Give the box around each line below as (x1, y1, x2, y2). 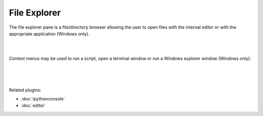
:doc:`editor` (21, 102, 46, 109)
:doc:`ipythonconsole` (21, 96, 65, 102)
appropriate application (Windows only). (9, 31, 90, 36)
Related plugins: (9, 87, 41, 93)
